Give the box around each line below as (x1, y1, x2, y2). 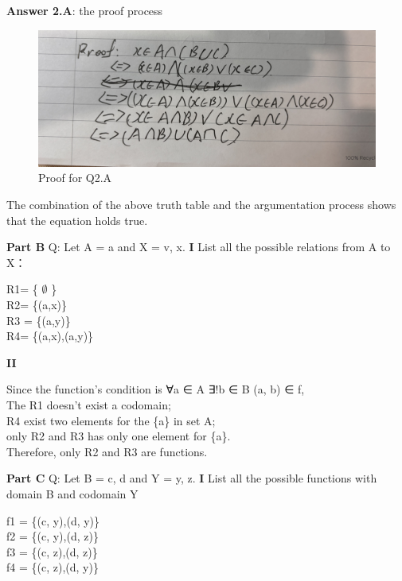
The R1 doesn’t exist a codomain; (6, 396, 171, 413)
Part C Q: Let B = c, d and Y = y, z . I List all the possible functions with (6, 470, 377, 486)
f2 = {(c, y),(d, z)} (6, 528, 99, 544)
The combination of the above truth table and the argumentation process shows (6, 196, 396, 213)
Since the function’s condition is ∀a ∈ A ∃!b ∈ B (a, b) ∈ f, (6, 381, 305, 397)
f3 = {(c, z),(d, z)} (6, 543, 98, 560)
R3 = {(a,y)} (6, 312, 71, 328)
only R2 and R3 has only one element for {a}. (6, 428, 231, 444)
